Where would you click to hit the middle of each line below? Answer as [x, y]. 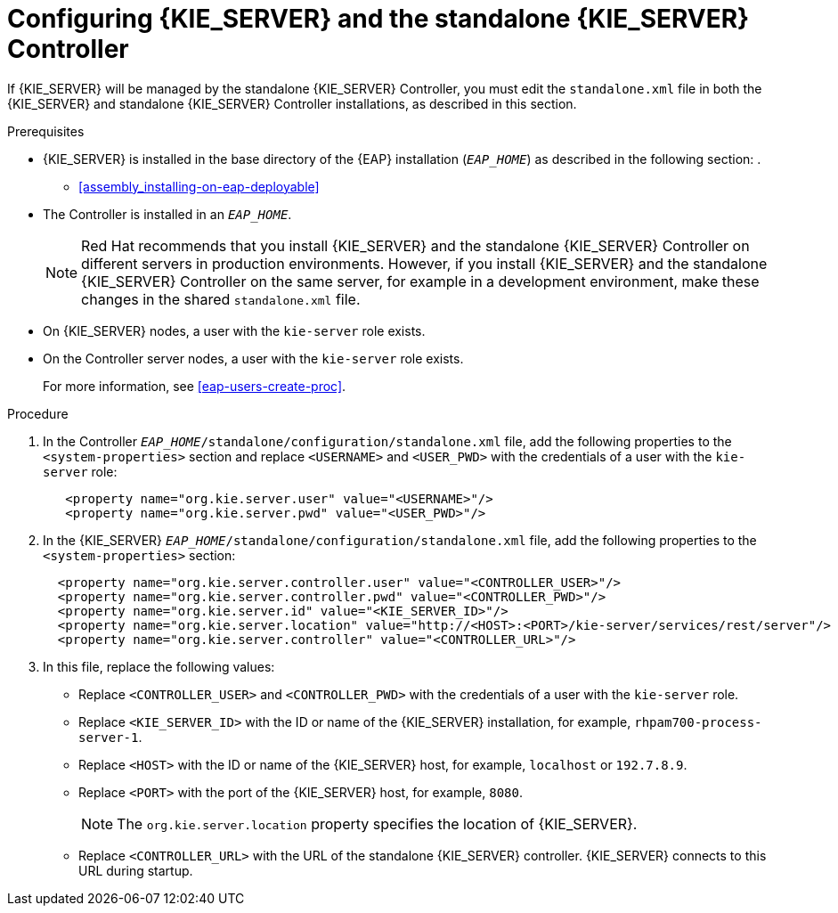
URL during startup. [136, 870]
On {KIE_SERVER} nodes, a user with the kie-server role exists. [234, 330]
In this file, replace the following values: [159, 666]
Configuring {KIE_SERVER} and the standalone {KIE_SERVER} [378, 19]
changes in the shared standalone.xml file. [221, 299]
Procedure [38, 413]
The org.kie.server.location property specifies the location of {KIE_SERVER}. [377, 823]
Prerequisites [46, 131]
